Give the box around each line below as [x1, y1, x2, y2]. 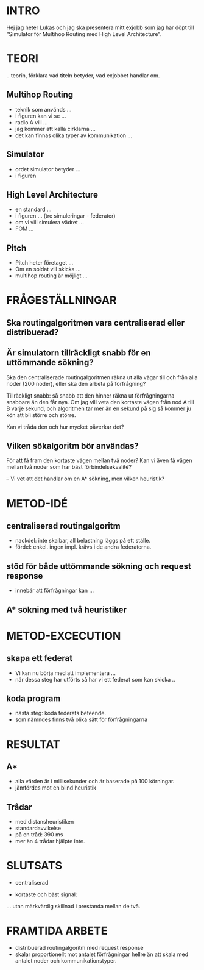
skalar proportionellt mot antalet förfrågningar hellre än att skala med [15, 950, 189, 958]
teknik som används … [15, 105, 72, 113]
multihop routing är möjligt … [15, 272, 88, 279]
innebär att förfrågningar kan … [15, 587, 94, 594]
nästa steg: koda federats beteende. [15, 710, 107, 717]
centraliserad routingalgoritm [6, 521, 121, 531]
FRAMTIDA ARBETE [6, 924, 108, 938]
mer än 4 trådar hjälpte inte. [15, 838, 85, 845]
